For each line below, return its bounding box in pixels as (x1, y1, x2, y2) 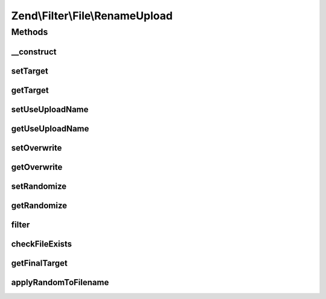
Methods (11, 27, 48, 37)
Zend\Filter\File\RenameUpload (11, 9, 173, 22)
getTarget (11, 85, 49, 95)
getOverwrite (11, 162, 63, 172)
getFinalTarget (11, 258, 68, 268)
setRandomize (11, 181, 67, 191)
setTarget (11, 66, 48, 76)
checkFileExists (11, 239, 72, 249)
